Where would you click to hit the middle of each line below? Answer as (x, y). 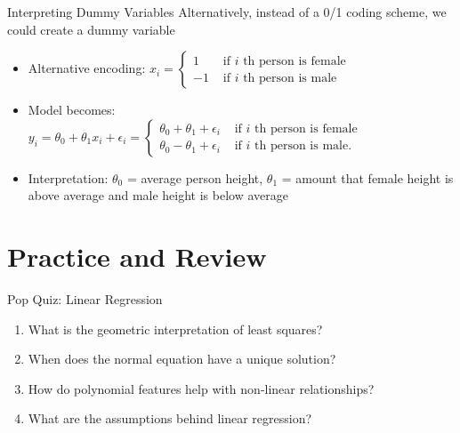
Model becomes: (72, 110)
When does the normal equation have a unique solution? (182, 359)
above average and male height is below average (158, 195)
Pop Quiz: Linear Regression (85, 299)
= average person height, (195, 177)
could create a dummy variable (91, 29)
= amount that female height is (367, 177)
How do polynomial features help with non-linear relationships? (201, 388)
